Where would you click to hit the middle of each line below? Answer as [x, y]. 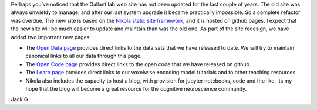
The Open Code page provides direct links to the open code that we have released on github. [138, 64]
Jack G [19, 99]
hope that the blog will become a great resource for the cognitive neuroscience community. [136, 88]
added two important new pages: [51, 37]
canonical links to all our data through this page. [84, 56]
